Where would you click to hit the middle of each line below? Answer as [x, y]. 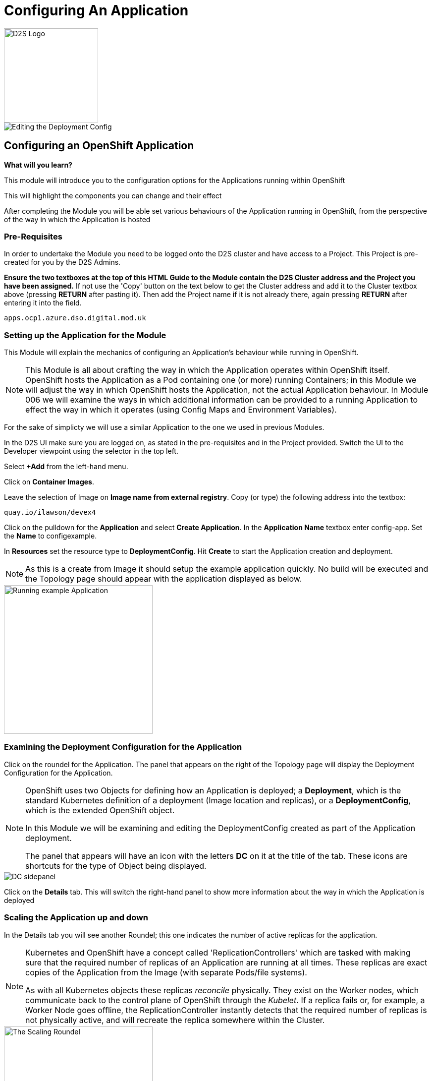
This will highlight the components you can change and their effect [113, 195]
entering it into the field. [43, 303]
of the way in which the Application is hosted [77, 219]
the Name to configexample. [51, 536]
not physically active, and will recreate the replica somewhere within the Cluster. [175, 1020]
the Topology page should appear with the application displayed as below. [164, 579]
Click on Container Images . [49, 482]
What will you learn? [38, 165]
